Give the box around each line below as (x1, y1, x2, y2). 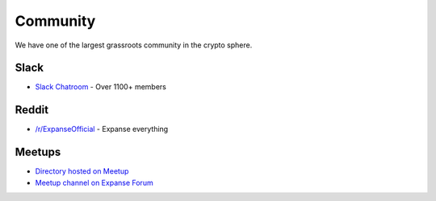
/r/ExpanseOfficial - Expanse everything (35, 125, 169, 134)
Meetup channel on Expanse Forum (35, 178, 153, 187)
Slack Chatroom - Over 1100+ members (35, 82, 167, 92)
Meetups (15, 146, 61, 159)
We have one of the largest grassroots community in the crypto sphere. (15, 40, 253, 50)
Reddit (15, 103, 48, 117)
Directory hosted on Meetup (35, 166, 129, 176)
